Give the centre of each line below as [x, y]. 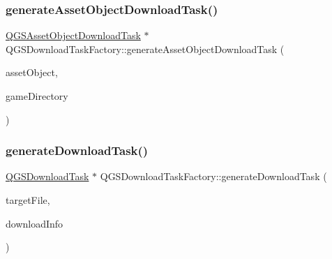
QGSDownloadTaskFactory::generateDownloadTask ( [213, 176]
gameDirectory [37, 96]
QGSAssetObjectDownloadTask [73, 35]
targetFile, [28, 200]
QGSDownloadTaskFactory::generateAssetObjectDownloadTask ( [145, 49]
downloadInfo [35, 223]
